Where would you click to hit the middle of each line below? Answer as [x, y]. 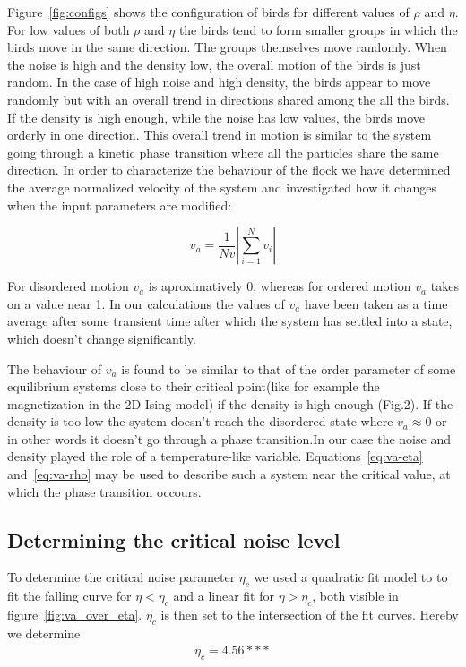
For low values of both [69, 29]
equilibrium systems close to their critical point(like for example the [194, 386]
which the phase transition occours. [104, 491]
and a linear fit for [224, 596]
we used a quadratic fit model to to [351, 577]
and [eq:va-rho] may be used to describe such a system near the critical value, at [229, 474]
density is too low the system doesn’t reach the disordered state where [200, 421]
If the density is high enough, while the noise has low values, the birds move [216, 117]
